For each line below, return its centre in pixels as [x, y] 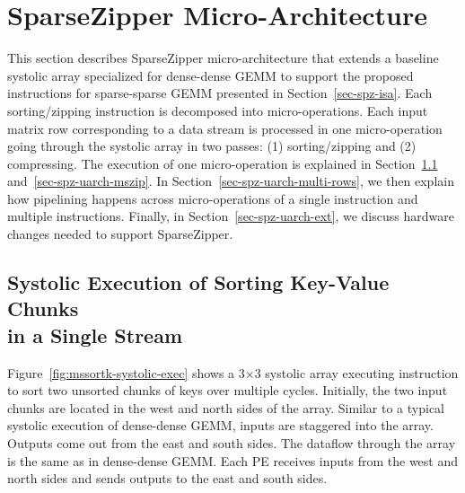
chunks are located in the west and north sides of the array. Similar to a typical [226, 407]
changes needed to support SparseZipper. [120, 234]
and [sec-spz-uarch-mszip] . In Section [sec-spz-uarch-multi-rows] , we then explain [231, 181]
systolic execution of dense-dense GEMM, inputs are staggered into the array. [220, 425]
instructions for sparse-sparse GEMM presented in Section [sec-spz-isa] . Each [220, 93]
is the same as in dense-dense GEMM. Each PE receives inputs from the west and [233, 460]
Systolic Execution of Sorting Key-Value [198, 282]
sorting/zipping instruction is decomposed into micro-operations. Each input [218, 110]
